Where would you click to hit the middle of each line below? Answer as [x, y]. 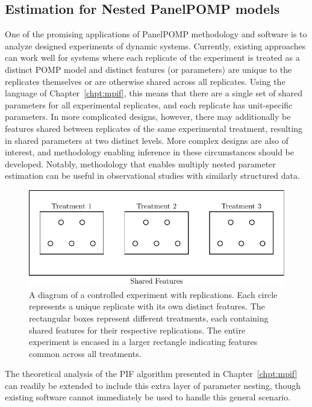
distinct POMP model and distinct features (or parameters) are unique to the [148, 69]
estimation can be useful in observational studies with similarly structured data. [152, 176]
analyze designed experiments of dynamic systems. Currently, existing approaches [155, 45]
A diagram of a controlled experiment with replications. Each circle [153, 294]
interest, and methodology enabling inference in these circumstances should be [150, 152]
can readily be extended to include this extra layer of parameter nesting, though [153, 385]
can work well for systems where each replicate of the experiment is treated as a [152, 57]
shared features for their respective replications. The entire [137, 330]
